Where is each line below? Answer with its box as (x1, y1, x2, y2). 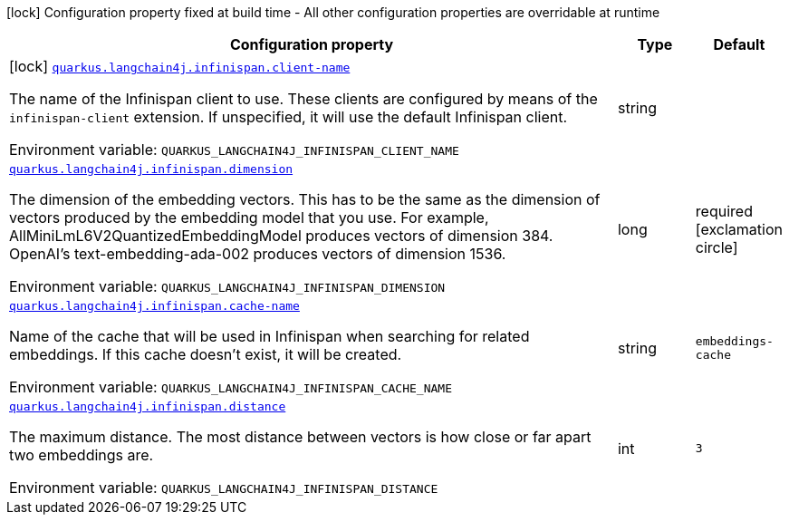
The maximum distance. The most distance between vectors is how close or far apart (9, 428, 592, 446)
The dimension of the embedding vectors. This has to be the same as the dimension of (9, 190, 601, 208)
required (695, 201, 753, 220)
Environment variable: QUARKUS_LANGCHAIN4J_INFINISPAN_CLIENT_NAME (9, 140, 459, 159)
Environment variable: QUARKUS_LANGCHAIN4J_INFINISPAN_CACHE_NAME (9, 378, 452, 396)
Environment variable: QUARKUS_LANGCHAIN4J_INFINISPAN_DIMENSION (9, 277, 446, 295)
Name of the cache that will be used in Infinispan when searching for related (9, 327, 530, 345)
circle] (695, 237, 738, 256)
